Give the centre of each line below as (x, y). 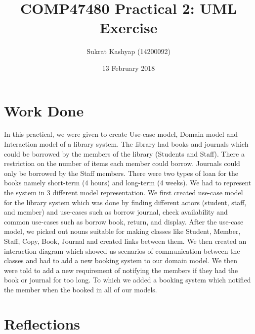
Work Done (44, 110)
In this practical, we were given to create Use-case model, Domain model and (121, 134)
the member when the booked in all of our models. (81, 289)
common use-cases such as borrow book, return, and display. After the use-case (124, 221)
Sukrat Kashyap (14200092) (128, 51)
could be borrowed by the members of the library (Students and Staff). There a (124, 153)
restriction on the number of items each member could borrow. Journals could (122, 163)
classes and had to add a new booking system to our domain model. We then (121, 260)
